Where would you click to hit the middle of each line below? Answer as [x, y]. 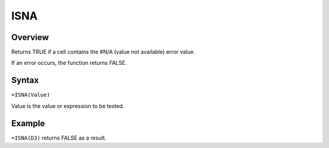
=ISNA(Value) [31, 95]
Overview [30, 37]
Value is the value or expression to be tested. [68, 106]
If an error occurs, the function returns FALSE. [69, 63]
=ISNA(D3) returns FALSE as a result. [59, 138]
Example [28, 123]
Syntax [25, 80]
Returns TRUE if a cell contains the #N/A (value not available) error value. [103, 52]
